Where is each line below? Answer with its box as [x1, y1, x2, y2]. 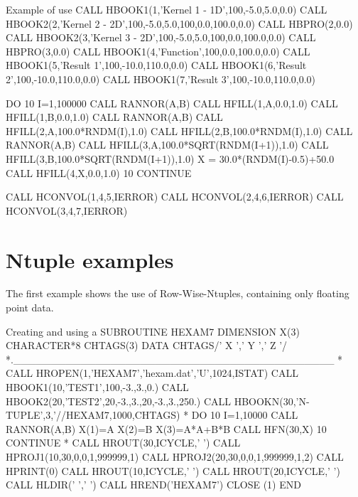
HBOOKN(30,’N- [234, 393, 310, 408]
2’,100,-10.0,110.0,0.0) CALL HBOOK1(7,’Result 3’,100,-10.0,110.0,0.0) [6, 71, 316, 86]
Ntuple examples [6, 245, 174, 274]
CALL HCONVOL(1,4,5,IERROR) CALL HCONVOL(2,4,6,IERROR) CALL [6, 189, 344, 204]
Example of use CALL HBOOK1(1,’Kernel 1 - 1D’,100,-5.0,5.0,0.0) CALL [6, 2, 327, 16]
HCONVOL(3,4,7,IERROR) [6, 203, 128, 218]
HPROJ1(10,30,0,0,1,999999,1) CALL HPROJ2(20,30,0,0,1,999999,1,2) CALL [6, 449, 344, 464]
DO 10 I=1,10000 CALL [191, 407, 298, 422]
